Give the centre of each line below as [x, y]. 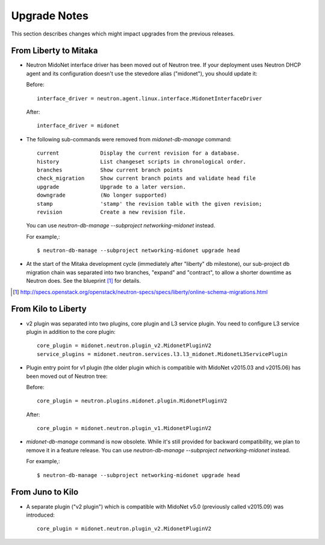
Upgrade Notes [50, 16]
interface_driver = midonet [78, 126]
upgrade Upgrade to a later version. [112, 187]
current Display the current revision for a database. [138, 153]
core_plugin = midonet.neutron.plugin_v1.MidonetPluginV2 [124, 428]
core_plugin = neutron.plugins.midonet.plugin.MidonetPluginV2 [132, 401]
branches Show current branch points [110, 170]
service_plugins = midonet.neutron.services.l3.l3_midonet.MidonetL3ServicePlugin [162, 354]
